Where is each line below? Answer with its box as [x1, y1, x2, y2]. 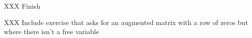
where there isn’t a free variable [4, 26, 99, 37]
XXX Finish [4, 1, 41, 11]
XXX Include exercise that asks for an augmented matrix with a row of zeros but [4, 17, 248, 27]
